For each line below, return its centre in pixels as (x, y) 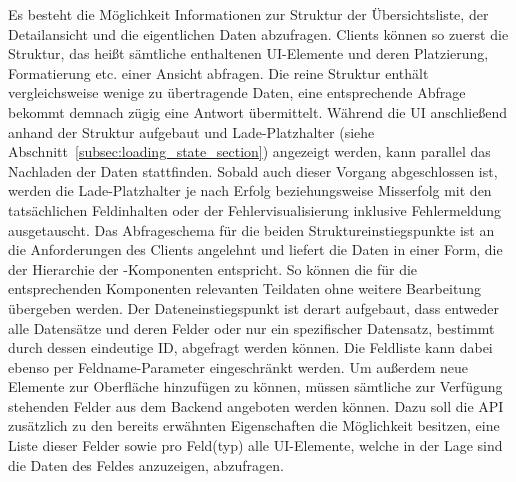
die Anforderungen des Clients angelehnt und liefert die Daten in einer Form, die (255, 249)
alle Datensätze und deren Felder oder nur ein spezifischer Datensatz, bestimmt (251, 327)
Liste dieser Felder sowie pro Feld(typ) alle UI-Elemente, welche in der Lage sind (255, 445)
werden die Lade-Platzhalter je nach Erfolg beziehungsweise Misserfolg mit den (250, 190)
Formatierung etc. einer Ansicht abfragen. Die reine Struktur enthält (218, 72)
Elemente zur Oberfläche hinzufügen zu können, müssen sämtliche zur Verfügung (255, 386)
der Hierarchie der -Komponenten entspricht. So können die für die (213, 268)
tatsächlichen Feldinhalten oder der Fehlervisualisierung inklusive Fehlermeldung (255, 209)
